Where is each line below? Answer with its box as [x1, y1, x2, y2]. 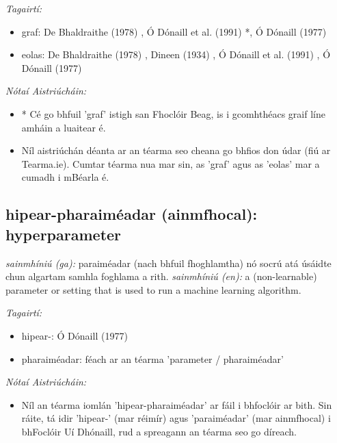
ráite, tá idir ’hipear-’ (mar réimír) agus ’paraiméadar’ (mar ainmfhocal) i [21, 411, 331, 425]
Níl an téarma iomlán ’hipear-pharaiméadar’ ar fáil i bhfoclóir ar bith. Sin [21, 397, 332, 412]
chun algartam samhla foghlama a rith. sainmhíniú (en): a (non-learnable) [5, 269, 317, 283]
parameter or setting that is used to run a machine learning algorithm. [5, 282, 301, 296]
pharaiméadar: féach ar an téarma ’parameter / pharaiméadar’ [21, 351, 284, 366]
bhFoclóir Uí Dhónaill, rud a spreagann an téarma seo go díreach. [21, 424, 297, 438]
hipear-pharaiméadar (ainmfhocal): [5, 203, 258, 225]
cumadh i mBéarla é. [21, 170, 109, 184]
